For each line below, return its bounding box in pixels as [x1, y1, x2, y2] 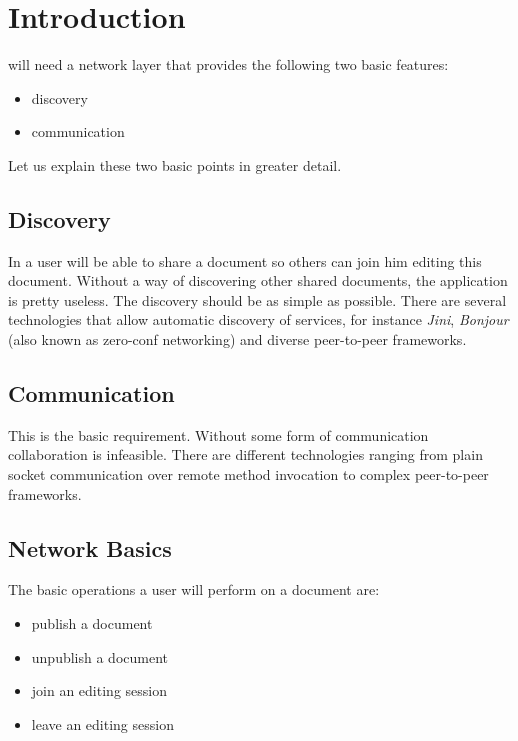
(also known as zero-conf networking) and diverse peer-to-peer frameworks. [8, 329, 467, 350]
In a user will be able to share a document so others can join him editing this [8, 250, 482, 271]
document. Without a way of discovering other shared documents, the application [8, 270, 508, 291]
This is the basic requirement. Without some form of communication [8, 424, 429, 445]
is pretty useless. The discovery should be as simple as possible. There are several [8, 289, 507, 310]
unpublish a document [31, 646, 169, 667]
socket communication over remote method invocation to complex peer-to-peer [8, 464, 489, 485]
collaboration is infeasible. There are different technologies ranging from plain [8, 444, 483, 465]
